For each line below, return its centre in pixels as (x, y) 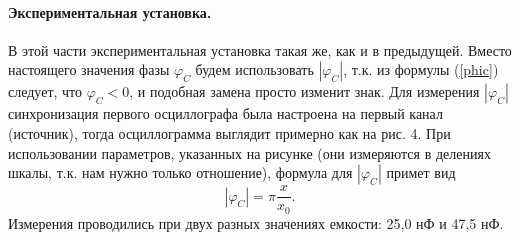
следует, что (45, 91)
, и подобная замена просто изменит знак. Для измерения (304, 91)
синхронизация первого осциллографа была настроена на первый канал (225, 113)
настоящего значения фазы (89, 69)
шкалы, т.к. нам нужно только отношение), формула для (180, 172)
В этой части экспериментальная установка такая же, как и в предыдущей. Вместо (260, 49)
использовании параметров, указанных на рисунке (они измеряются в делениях (249, 152)
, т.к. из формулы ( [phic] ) (421, 69)
